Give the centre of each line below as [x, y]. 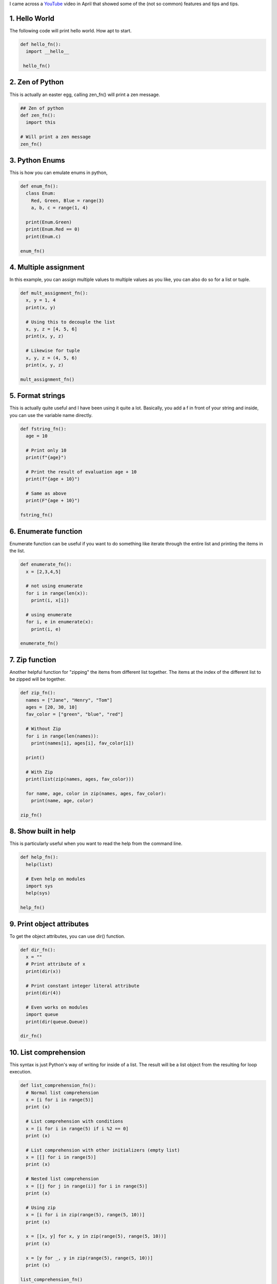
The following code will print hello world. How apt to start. [71, 30]
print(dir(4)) [44, 993]
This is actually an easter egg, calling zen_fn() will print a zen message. [85, 95]
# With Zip [39, 772]
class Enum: [41, 193]
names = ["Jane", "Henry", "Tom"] [69, 700]
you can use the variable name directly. [51, 415]
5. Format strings [37, 396]
